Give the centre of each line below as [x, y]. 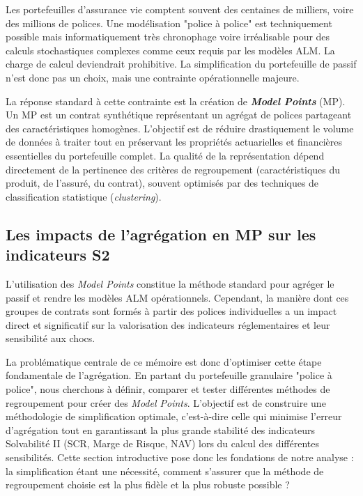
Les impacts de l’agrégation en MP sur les [161, 234]
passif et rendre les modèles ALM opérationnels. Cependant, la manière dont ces [177, 297]
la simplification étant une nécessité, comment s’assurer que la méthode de [165, 471]
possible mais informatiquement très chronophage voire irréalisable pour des [168, 37]
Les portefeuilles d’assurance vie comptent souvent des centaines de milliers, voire [180, 9]
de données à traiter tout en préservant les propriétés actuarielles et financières [174, 142]
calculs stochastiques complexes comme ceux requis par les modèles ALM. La [170, 50]
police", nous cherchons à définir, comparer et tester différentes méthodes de [168, 389]
